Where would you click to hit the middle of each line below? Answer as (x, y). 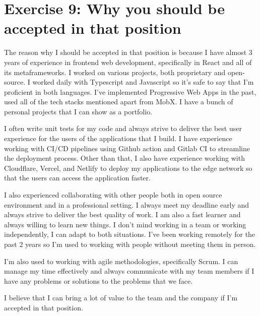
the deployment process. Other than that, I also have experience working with (124, 158)
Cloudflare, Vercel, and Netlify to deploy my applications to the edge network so (128, 168)
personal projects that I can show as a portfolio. (78, 111)
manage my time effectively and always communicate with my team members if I (129, 271)
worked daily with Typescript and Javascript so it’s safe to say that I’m (143, 82)
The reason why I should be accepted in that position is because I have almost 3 (128, 52)
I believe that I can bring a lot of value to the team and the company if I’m (121, 298)
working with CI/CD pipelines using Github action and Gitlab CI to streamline (127, 148)
